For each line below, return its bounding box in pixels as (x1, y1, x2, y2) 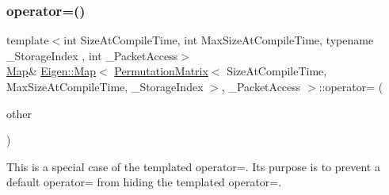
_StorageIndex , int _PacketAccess (6, 47, 178, 63)
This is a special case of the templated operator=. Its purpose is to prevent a (6, 158, 380, 174)
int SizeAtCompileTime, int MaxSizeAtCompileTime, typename (63, 32, 374, 48)
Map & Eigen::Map (6, 63, 97, 79)
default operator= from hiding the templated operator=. (6, 174, 282, 190)
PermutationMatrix (114, 63, 208, 79)
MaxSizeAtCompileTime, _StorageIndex (6, 78, 204, 94)
